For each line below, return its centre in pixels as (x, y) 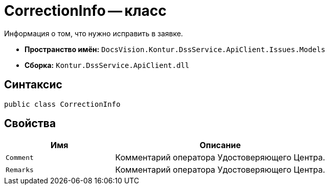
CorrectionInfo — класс (86, 11)
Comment (20, 157)
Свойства (30, 124)
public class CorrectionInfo (62, 104)
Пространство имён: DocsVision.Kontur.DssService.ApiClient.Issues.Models (175, 49)
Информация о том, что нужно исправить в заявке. (94, 33)
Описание (220, 145)
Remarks (20, 170)
